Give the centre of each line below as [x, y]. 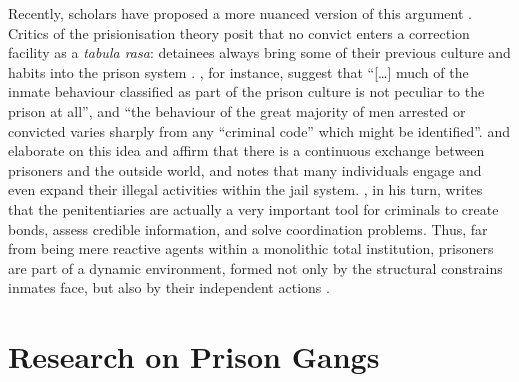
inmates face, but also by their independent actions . [169, 287]
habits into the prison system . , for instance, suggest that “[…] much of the [238, 71]
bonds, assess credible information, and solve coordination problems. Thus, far [248, 228]
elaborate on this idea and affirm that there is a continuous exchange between [246, 150]
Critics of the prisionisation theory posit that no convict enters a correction [239, 32]
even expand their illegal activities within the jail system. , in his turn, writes [245, 189]
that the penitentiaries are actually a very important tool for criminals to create [253, 208]
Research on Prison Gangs [194, 356]
